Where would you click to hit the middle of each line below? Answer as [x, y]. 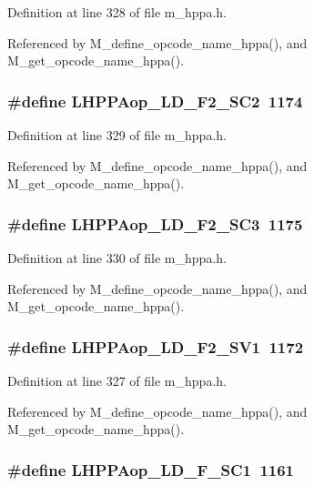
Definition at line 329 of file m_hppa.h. [117, 135]
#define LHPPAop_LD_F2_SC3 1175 [155, 223]
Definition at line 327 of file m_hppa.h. [117, 380]
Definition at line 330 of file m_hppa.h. [117, 258]
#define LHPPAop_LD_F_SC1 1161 [151, 469]
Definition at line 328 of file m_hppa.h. [117, 12]
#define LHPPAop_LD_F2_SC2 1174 [155, 101]
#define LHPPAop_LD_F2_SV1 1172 [156, 346]
